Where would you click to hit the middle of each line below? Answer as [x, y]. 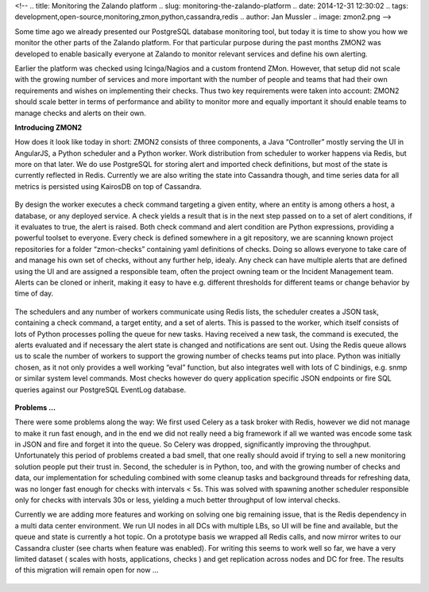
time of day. [34, 293]
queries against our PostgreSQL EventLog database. [100, 389]
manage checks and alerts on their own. [80, 113]
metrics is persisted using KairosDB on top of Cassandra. [108, 186]
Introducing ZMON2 [48, 127]
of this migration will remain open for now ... [87, 570]
